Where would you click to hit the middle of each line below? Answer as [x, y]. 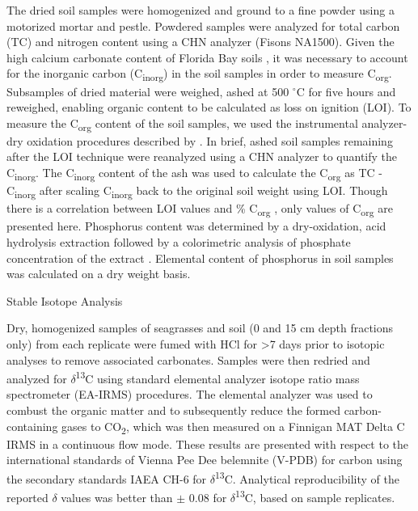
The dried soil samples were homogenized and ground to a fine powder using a [201, 10]
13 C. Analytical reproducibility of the [307, 477]
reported [27, 497]
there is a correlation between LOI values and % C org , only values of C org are [200, 209]
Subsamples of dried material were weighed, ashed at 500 [148, 91]
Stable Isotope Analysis [65, 300]
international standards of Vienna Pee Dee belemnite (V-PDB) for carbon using [205, 460]
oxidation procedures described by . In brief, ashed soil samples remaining [210, 140]
